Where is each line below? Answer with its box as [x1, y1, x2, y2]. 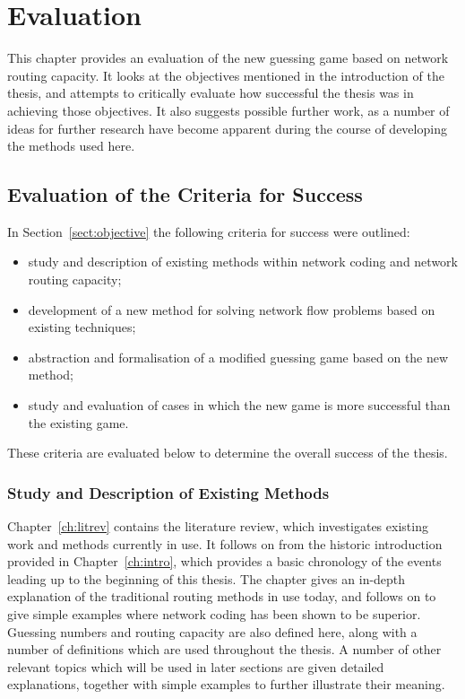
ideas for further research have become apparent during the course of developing [7, 118, 447, 137]
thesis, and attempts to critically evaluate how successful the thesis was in [7, 83, 414, 102]
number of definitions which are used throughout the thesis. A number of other [7, 640, 442, 659]
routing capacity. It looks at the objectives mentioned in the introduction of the [7, 66, 444, 84]
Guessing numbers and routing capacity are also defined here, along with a [7, 622, 418, 641]
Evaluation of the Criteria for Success [7, 180, 363, 208]
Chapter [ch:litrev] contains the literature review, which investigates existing [7, 517, 428, 536]
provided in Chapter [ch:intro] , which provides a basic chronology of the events [7, 552, 442, 571]
